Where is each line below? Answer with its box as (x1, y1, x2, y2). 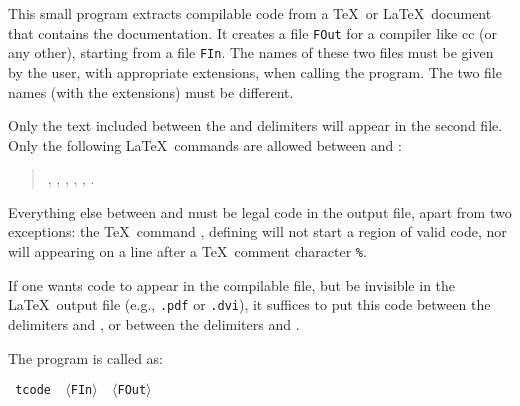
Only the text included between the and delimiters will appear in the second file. (8, 115, 503, 136)
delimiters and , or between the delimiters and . (8, 313, 300, 334)
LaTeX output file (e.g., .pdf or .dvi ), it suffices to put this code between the (8, 294, 491, 315)
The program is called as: (8, 347, 163, 368)
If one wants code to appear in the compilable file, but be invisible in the (8, 274, 456, 295)
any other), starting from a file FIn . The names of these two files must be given (8, 42, 494, 63)
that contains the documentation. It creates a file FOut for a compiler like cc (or (8, 22, 497, 43)
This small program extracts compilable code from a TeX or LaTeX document (8, 3, 492, 23)
